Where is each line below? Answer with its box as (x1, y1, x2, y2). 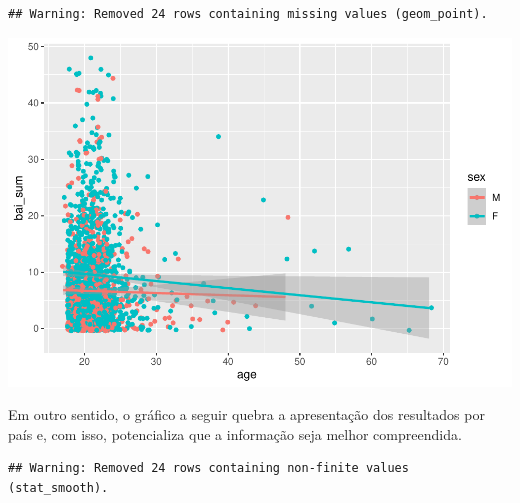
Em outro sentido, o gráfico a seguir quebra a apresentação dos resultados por (8, 404, 485, 425)
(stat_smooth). (8, 480, 109, 495)
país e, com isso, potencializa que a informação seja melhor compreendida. (8, 423, 462, 444)
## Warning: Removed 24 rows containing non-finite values (8, 461, 409, 476)
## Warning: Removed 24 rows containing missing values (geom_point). (8, 7, 488, 21)
